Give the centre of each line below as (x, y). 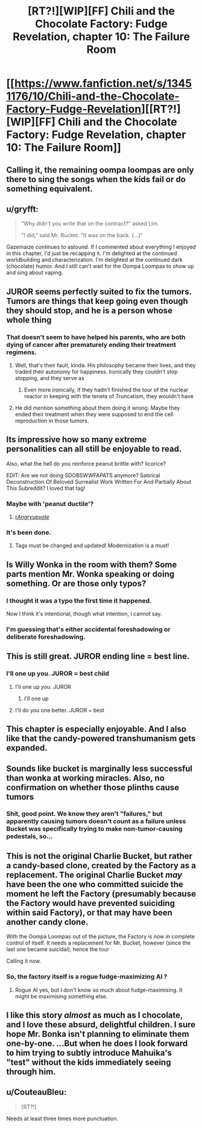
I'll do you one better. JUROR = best (59, 710)
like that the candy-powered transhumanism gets (101, 739)
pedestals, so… (30, 837)
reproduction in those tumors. (52, 421)
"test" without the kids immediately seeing (89, 1062)
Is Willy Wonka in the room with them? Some (92, 564)
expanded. (27, 748)
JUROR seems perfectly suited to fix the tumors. (99, 292)
